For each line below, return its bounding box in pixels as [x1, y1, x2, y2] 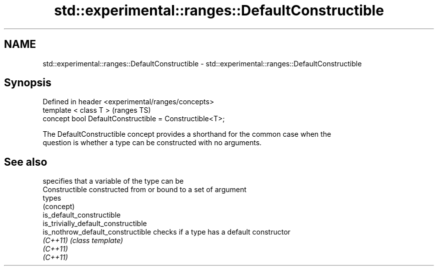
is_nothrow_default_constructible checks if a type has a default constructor [42, 228, 290, 237]
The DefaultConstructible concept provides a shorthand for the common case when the [42, 130, 331, 139]
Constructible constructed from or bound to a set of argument [42, 185, 246, 194]
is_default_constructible [42, 211, 121, 220]
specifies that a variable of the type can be [42, 177, 184, 186]
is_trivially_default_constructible [42, 219, 147, 228]
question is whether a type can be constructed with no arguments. [42, 138, 262, 147]
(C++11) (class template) [42, 236, 123, 245]
